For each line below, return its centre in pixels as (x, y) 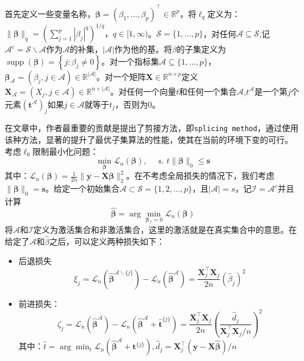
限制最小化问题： (66, 151)
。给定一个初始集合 (83, 188)
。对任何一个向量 (143, 91)
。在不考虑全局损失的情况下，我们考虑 (200, 176)
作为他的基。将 (143, 49)
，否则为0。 (138, 104)
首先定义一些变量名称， (50, 13)
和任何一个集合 (208, 91)
